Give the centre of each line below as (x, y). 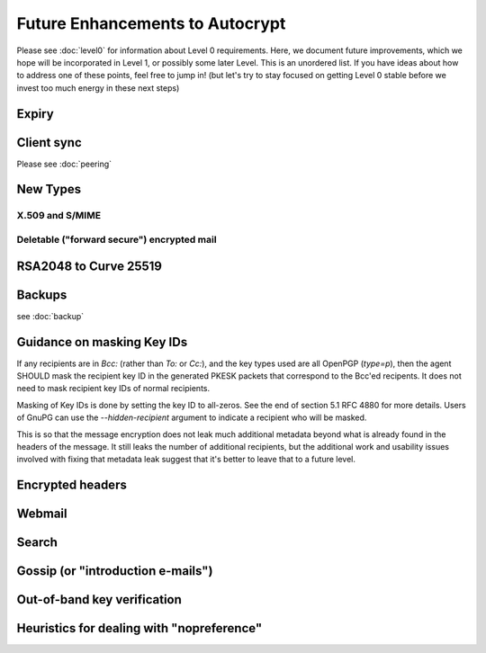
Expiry (35, 114)
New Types (49, 189)
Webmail (42, 514)
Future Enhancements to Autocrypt (151, 23)
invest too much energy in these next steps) (98, 88)
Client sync (49, 143)
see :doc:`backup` (50, 316)
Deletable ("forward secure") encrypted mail (117, 239)
